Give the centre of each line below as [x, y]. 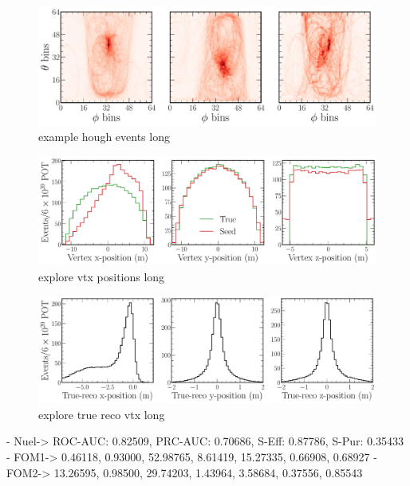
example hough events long [104, 137]
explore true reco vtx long [102, 414]
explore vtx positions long [102, 276]
